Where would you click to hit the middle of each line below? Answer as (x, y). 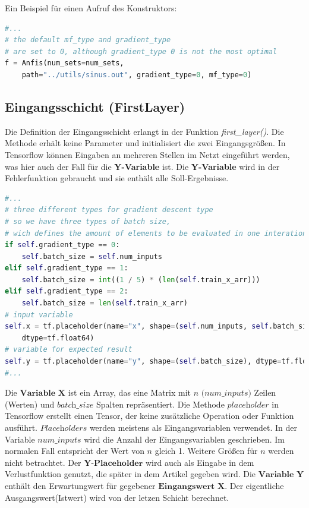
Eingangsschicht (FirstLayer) (95, 106)
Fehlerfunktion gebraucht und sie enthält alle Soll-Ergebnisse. (117, 178)
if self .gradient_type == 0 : (62, 245)
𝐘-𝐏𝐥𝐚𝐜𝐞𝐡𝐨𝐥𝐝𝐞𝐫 (113, 463)
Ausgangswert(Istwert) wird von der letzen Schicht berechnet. (117, 497)
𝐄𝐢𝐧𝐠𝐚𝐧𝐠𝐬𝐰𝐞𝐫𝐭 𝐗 (192, 486)
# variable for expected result (69, 350)
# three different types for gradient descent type (109, 210)
